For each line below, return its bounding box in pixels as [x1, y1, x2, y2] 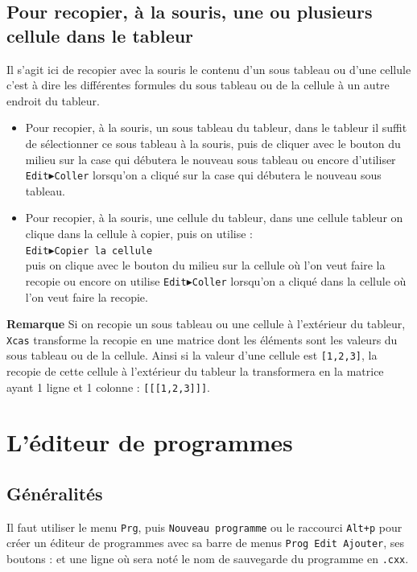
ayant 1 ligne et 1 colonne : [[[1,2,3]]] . [6, 378, 210, 395]
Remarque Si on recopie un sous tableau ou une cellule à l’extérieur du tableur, [6, 315, 406, 332]
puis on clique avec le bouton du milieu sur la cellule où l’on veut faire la [25, 257, 386, 274]
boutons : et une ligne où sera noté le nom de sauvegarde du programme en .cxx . [6, 550, 409, 567]
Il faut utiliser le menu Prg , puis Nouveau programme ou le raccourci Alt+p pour [6, 518, 403, 535]
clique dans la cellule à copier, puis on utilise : [25, 225, 254, 241]
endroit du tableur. [6, 92, 101, 109]
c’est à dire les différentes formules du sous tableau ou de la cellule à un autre [6, 76, 390, 93]
